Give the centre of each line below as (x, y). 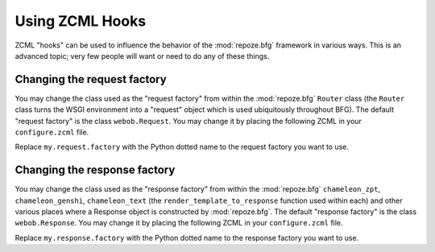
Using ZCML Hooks (81, 21)
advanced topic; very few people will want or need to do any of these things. (142, 56)
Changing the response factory (95, 170)
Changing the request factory (91, 79)
